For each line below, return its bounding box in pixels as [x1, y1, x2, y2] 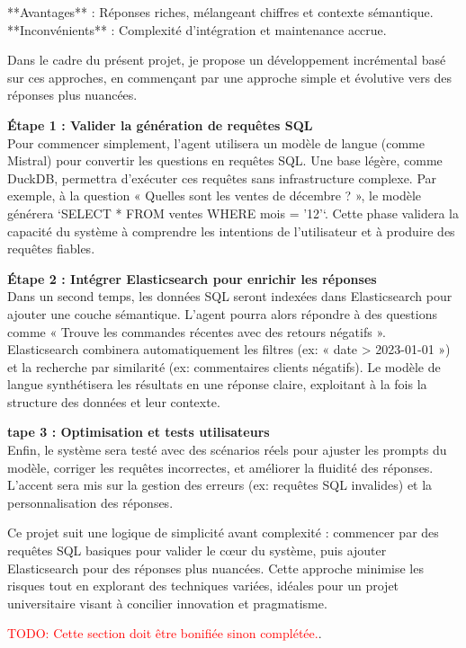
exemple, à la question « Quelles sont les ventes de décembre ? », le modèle [7, 186, 421, 205]
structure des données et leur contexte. [7, 392, 220, 411]
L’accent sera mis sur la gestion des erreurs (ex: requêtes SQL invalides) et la [7, 475, 433, 494]
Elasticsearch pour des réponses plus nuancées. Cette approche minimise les [7, 558, 424, 577]
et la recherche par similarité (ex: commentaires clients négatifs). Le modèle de [7, 357, 441, 376]
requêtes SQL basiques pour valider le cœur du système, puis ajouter [7, 541, 387, 560]
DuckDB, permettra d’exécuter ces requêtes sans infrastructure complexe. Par [7, 168, 437, 187]
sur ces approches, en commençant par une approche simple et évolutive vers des [7, 67, 453, 86]
